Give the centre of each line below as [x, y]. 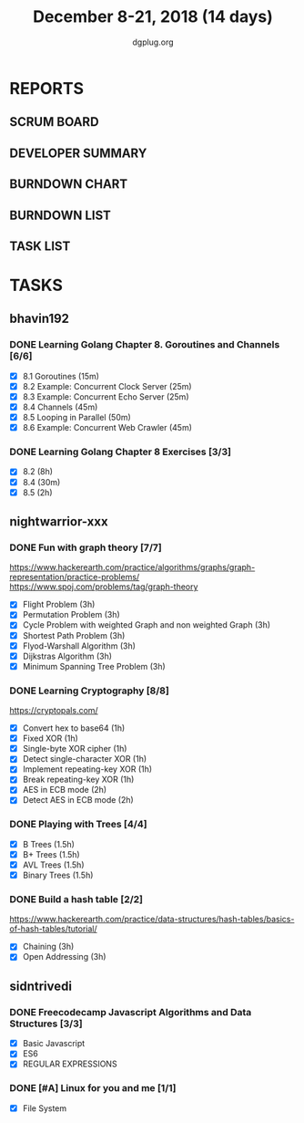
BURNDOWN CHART [69, 184]
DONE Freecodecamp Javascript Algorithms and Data [131, 1012]
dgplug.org [153, 42]
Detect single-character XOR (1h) [85, 759]
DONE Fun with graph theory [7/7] [86, 547]
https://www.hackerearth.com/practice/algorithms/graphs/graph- [132, 567]
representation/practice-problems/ [75, 577]
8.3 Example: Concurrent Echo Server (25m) [106, 396]
